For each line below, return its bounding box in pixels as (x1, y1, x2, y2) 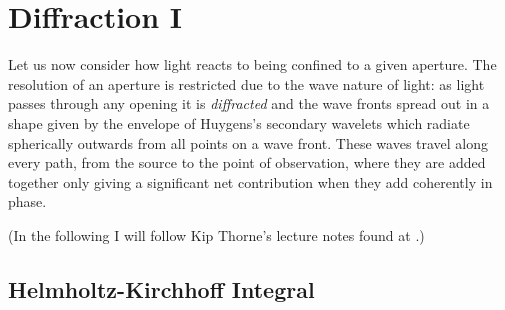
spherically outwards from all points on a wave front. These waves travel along (8, 132, 489, 153)
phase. (8, 191, 47, 212)
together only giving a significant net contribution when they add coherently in (8, 171, 493, 192)
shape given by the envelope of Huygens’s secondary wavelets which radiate (8, 112, 470, 133)
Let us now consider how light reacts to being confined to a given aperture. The (8, 54, 497, 75)
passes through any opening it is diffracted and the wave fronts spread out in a (8, 93, 490, 114)
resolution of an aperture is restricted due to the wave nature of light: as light (8, 73, 485, 94)
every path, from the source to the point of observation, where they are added (8, 152, 486, 173)
